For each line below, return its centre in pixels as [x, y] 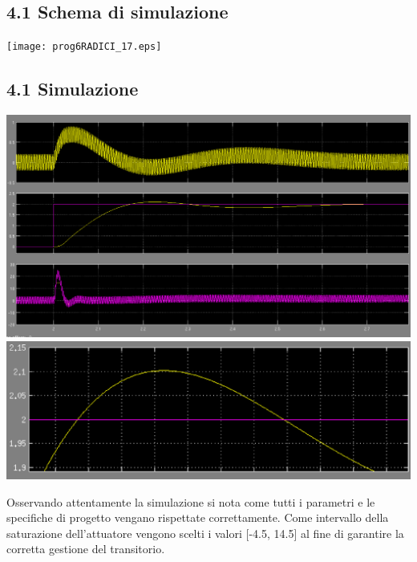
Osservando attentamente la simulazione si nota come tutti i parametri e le [191, 501]
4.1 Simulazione [73, 89]
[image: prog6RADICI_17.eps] [84, 47]
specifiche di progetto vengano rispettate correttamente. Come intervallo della [198, 517]
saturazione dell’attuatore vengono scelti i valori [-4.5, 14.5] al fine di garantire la [205, 533]
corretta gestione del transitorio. [86, 549]
